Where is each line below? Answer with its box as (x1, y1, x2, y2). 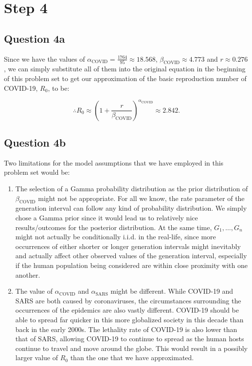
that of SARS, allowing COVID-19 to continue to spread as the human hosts (15, 333, 244, 344)
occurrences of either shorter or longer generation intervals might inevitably (15, 241, 241, 251)
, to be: (48, 83, 70, 93)
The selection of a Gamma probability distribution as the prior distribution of (15, 183, 248, 194)
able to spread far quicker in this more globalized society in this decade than (15, 314, 244, 324)
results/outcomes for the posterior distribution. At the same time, (15, 222, 212, 232)
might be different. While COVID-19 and (110, 286, 234, 296)
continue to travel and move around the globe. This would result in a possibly (15, 343, 248, 353)
